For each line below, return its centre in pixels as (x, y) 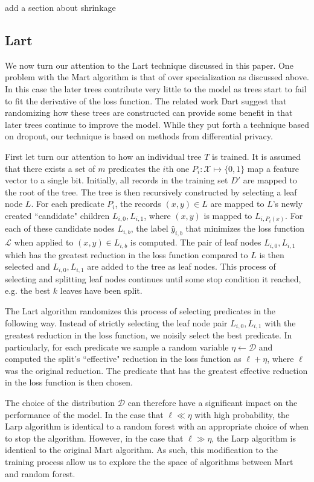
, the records (138, 204)
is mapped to (228, 215)
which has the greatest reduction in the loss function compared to (127, 254)
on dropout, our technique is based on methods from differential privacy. (139, 136)
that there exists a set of (50, 168)
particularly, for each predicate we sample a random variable (117, 347)
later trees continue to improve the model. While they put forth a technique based (157, 124)
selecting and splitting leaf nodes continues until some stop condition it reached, (153, 278)
